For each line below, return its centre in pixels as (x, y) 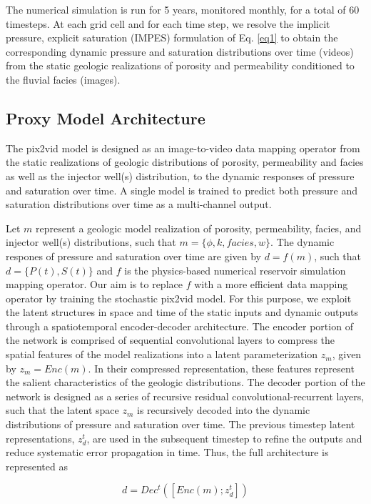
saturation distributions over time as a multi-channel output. (139, 204)
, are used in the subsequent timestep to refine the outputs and (224, 438)
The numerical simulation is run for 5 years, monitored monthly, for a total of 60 (183, 9)
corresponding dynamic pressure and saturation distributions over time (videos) (180, 51)
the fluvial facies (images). (63, 79)
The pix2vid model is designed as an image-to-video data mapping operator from (183, 148)
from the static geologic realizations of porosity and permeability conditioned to (180, 65)
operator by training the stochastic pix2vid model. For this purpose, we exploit (179, 298)
